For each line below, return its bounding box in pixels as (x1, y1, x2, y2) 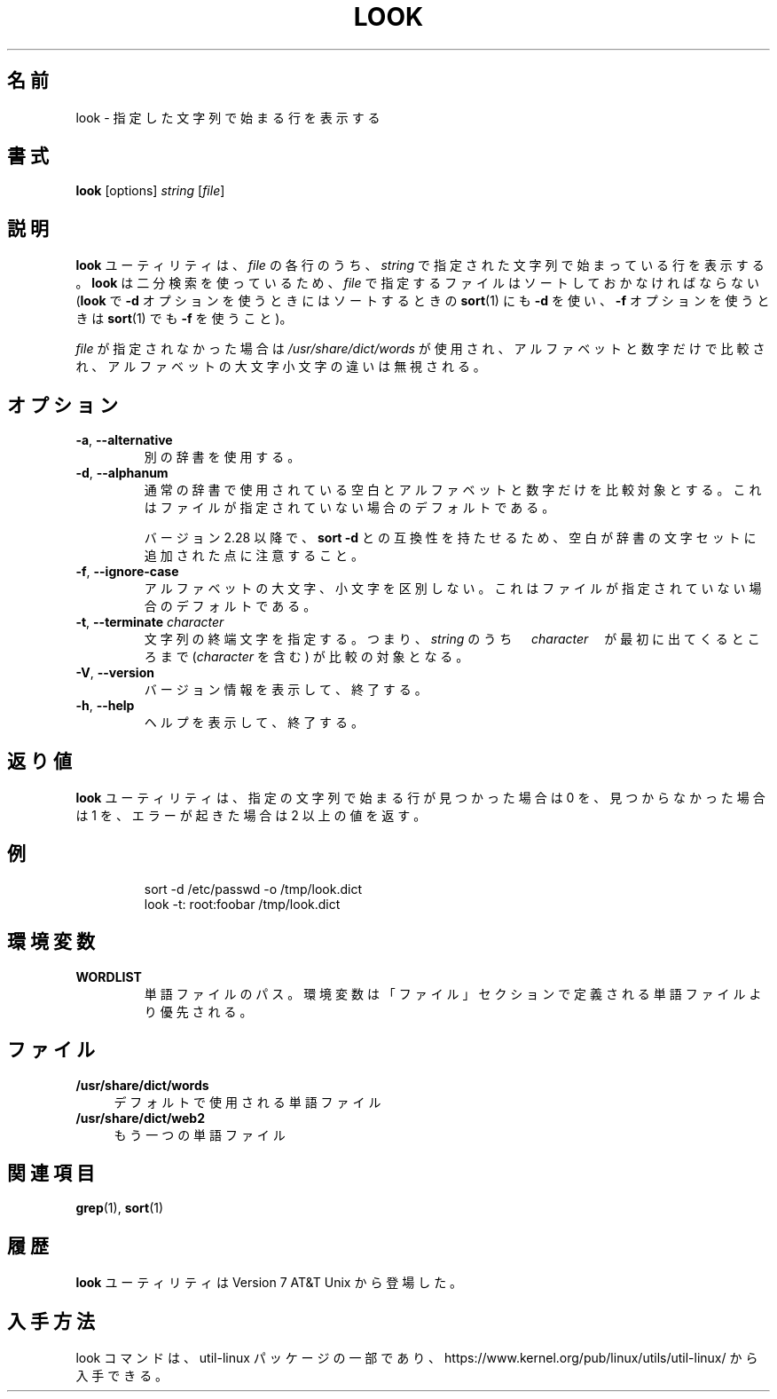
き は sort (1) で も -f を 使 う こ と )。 (75, 311, 293, 327)
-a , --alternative (75, 432, 173, 448)
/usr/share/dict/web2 (75, 1110, 206, 1126)
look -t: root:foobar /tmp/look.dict (144, 896, 341, 912)
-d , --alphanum (75, 465, 169, 481)
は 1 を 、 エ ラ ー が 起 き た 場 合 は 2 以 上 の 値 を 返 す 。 (75, 807, 427, 823)
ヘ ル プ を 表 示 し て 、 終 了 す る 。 (144, 715, 364, 731)
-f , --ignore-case (75, 564, 179, 580)
